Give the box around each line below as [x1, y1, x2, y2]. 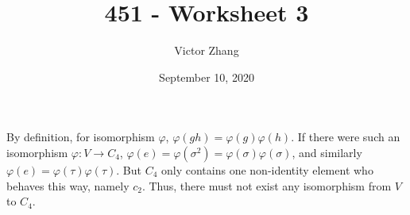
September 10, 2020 [159, 68, 254, 85]
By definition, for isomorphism [6, 129, 155, 145]
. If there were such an [291, 129, 400, 145]
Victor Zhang [174, 42, 239, 59]
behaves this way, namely [6, 177, 130, 194]
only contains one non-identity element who [161, 161, 373, 178]
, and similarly [292, 144, 362, 160]
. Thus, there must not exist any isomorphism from [141, 177, 392, 194]
